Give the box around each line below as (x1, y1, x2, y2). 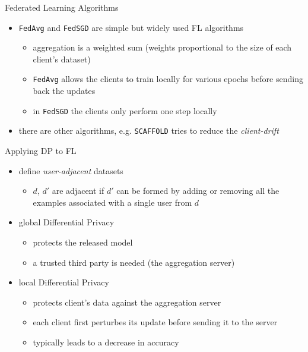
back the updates (33, 84, 96, 97)
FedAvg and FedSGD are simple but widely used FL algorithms (18, 21, 244, 33)
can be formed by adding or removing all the (116, 184, 280, 197)
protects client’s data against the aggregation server (33, 296, 221, 308)
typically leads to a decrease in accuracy (33, 335, 179, 348)
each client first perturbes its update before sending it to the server (33, 316, 278, 328)
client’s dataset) (33, 52, 91, 65)
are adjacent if (52, 184, 104, 197)
